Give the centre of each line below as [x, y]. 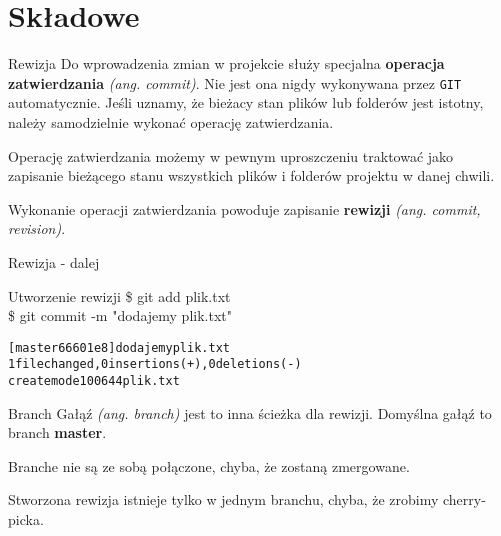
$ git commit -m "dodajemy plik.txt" [120, 315]
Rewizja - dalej [54, 261]
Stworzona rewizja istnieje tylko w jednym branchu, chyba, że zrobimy [223, 499]
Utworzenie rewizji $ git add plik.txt [119, 295]
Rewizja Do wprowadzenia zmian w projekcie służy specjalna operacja [226, 63]
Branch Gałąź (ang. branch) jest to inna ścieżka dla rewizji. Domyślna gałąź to [250, 412]
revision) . [37, 228]
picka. [26, 519]
